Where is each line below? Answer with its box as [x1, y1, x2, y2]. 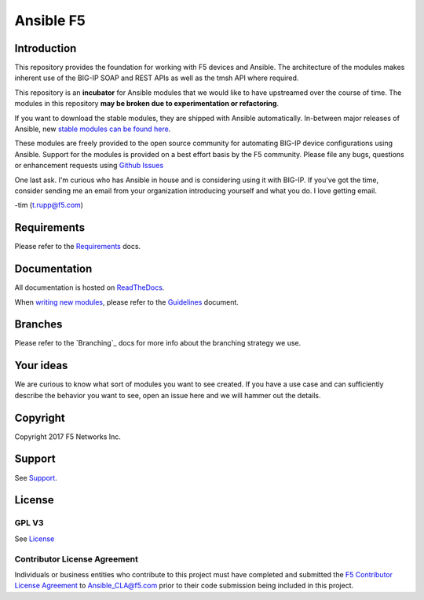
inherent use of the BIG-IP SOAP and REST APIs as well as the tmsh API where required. [14, 73, 299, 82]
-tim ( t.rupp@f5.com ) [14, 200, 84, 210]
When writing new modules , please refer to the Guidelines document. [14, 297, 239, 306]
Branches [14, 318, 63, 331]
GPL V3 [14, 518, 44, 529]
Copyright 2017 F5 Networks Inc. [14, 432, 122, 441]
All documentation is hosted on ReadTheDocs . [14, 283, 165, 292]
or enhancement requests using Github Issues [14, 161, 164, 170]
